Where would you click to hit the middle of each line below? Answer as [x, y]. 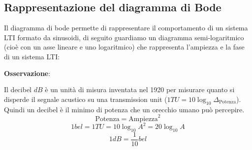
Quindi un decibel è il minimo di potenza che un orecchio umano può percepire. [124, 109]
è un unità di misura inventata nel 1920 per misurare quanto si [140, 89]
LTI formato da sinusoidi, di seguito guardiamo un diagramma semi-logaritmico [124, 37]
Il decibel [18, 89]
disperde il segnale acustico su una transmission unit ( [86, 99]
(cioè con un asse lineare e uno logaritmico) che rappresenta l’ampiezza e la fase [124, 47]
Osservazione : [27, 73]
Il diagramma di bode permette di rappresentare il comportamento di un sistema [126, 28]
